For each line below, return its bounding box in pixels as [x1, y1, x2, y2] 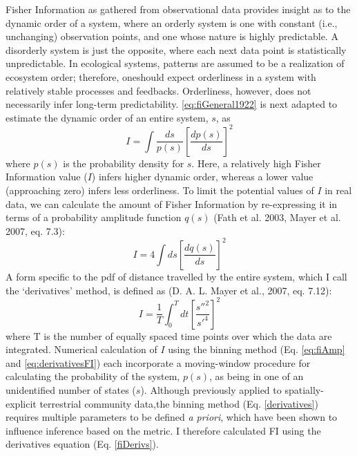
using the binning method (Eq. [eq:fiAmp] [168, 342, 345, 357]
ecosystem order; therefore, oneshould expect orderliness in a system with [6, 69, 316, 84]
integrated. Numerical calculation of [6, 342, 157, 357]
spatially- [284, 382, 324, 397]
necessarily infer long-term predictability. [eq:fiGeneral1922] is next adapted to [6, 97, 338, 111]
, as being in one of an [209, 369, 304, 383]
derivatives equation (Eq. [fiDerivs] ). [6, 437, 159, 451]
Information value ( [6, 169, 88, 184]
